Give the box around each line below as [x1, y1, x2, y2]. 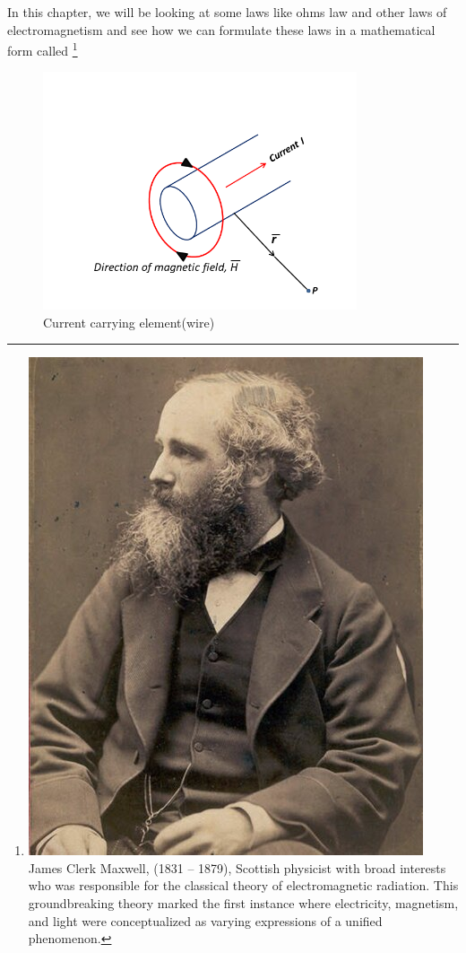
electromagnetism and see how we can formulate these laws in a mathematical [7, 20, 436, 39]
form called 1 [7, 39, 78, 59]
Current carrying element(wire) [43, 312, 215, 331]
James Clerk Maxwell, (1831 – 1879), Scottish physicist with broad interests [28, 858, 446, 877]
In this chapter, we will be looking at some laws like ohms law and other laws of [7, 3, 447, 21]
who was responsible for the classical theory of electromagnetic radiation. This [28, 876, 459, 895]
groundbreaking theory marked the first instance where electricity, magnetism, [28, 893, 459, 912]
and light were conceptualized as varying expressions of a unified [28, 911, 383, 930]
